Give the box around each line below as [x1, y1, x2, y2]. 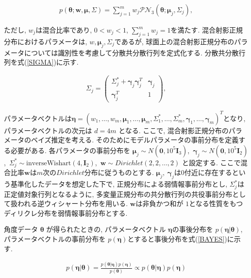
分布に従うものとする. [84, 167, 154, 177]
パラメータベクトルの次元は [4, 125, 92, 135]
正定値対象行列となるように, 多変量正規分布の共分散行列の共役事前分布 [4, 189, 233, 199]
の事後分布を [172, 224, 213, 234]
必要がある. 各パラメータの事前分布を [10, 145, 131, 155]
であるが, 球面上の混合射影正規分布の [114, 36, 234, 46]
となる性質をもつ [189, 198, 243, 208]
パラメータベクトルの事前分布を [4, 233, 106, 243]
